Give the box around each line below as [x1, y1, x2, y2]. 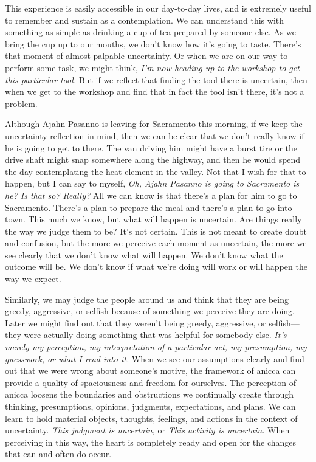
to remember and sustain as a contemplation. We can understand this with [5, 13, 284, 26]
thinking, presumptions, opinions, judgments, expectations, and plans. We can [5, 400, 296, 412]
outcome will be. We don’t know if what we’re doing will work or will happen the [5, 260, 307, 273]
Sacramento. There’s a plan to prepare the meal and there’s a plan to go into [5, 201, 292, 213]
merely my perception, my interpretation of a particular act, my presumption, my [5, 340, 307, 353]
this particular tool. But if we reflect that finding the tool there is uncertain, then [5, 73, 307, 86]
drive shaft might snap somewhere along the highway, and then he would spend [5, 153, 301, 166]
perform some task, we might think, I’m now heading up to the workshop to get [5, 61, 300, 74]
